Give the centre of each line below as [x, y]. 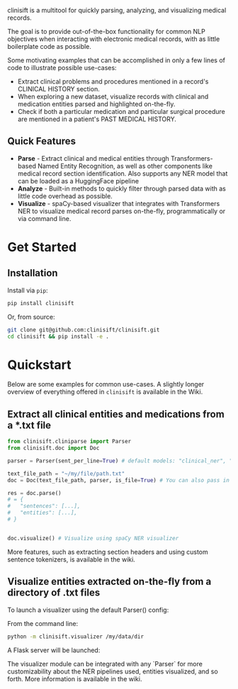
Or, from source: [31, 317]
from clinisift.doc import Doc [53, 448]
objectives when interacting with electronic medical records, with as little [114, 39]
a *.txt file [29, 425]
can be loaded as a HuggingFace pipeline [78, 181]
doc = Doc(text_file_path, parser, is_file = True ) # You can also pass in [119, 480]
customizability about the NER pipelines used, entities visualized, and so [113, 671]
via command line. [44, 218]
